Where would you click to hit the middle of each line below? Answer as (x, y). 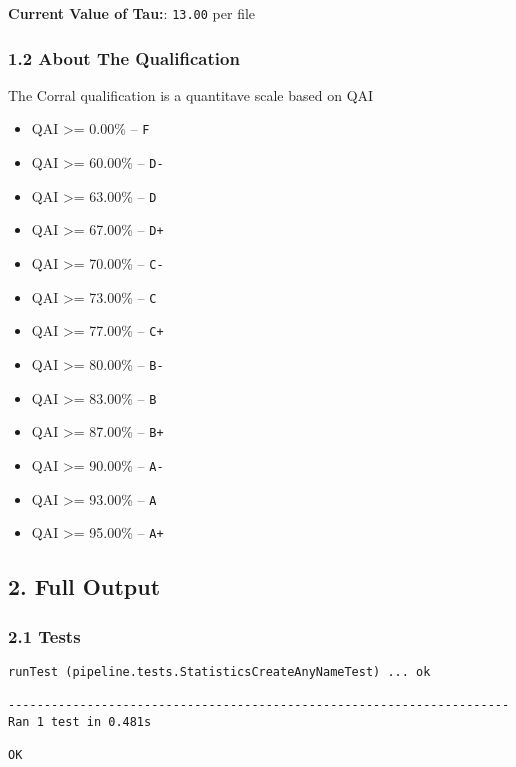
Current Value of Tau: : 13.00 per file (132, 13)
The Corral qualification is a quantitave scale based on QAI (191, 94)
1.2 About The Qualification (124, 57)
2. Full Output (84, 586)
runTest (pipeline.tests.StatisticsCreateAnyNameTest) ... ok (219, 672)
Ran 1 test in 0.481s (80, 721)
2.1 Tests (44, 635)
